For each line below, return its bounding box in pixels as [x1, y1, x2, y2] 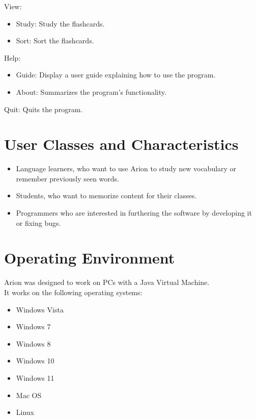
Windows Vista [16, 304, 64, 315]
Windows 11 [16, 372, 54, 383]
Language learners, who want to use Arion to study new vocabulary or [16, 163, 237, 174]
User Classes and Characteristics [4, 134, 239, 154]
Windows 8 [16, 338, 51, 349]
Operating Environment [4, 247, 175, 268]
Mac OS [16, 389, 42, 400]
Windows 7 [16, 321, 51, 332]
